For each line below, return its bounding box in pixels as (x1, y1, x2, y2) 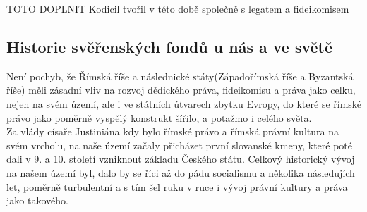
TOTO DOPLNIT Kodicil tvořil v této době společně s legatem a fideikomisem (6, 1, 349, 15)
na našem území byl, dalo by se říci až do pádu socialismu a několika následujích (6, 165, 355, 180)
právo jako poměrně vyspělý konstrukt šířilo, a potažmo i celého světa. (6, 110, 312, 125)
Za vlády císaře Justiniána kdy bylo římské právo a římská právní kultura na (6, 124, 339, 139)
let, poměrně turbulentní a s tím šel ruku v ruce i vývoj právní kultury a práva (6, 179, 348, 194)
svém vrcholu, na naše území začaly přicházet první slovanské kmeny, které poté (6, 137, 353, 152)
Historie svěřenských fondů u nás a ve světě (6, 35, 333, 57)
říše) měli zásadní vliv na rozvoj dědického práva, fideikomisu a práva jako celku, (6, 82, 356, 97)
